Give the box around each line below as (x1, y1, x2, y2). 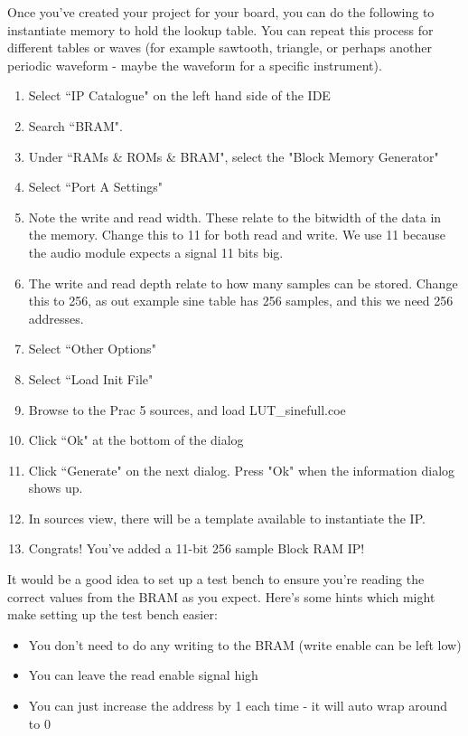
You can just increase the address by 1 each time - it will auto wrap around (28, 696, 448, 715)
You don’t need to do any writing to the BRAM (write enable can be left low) (28, 635, 462, 654)
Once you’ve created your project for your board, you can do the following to (7, 3, 435, 21)
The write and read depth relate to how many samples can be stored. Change (28, 273, 458, 292)
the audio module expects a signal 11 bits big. (28, 242, 284, 261)
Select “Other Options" (28, 339, 156, 358)
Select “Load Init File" (28, 369, 154, 388)
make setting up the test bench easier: (7, 605, 218, 624)
